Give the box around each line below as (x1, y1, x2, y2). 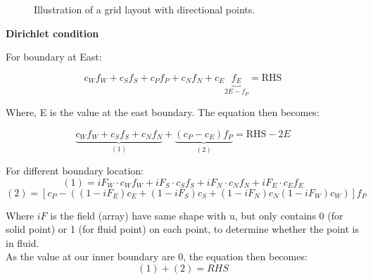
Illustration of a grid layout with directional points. (34, 2, 255, 16)
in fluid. (6, 235, 39, 250)
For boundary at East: (6, 49, 102, 64)
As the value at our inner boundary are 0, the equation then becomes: (6, 249, 308, 264)
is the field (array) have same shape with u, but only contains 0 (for (50, 208, 343, 222)
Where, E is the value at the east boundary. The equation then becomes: (6, 105, 320, 120)
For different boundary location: (6, 163, 144, 178)
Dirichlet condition (6, 25, 99, 40)
